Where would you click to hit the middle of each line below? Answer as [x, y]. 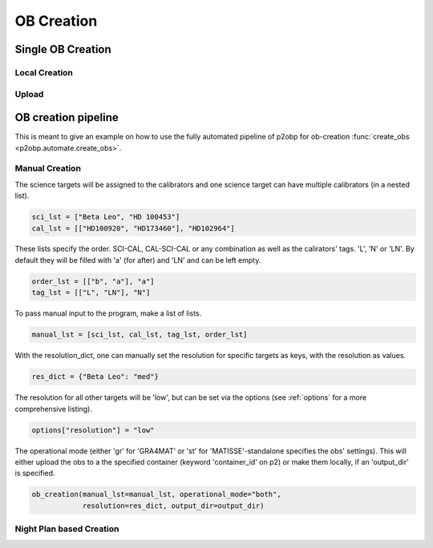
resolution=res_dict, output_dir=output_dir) [173, 506]
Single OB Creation [63, 49]
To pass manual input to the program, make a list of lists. [108, 313]
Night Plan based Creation [67, 529]
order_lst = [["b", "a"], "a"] [93, 281]
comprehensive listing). [53, 409]
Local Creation [44, 72]
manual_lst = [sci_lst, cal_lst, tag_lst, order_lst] [140, 335]
